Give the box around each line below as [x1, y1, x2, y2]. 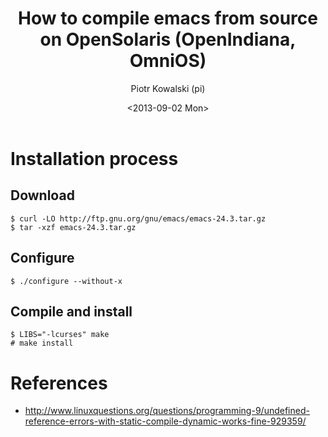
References [10, 372, 108, 394]
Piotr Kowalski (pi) [130, 82, 206, 94]
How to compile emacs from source [18, 7, 318, 30]
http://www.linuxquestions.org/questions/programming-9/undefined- [24, 405, 310, 417]
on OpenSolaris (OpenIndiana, [39, 28, 297, 51]
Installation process [10, 147, 179, 170]
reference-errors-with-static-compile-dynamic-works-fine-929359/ [24, 415, 307, 427]
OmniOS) [129, 50, 207, 72]
